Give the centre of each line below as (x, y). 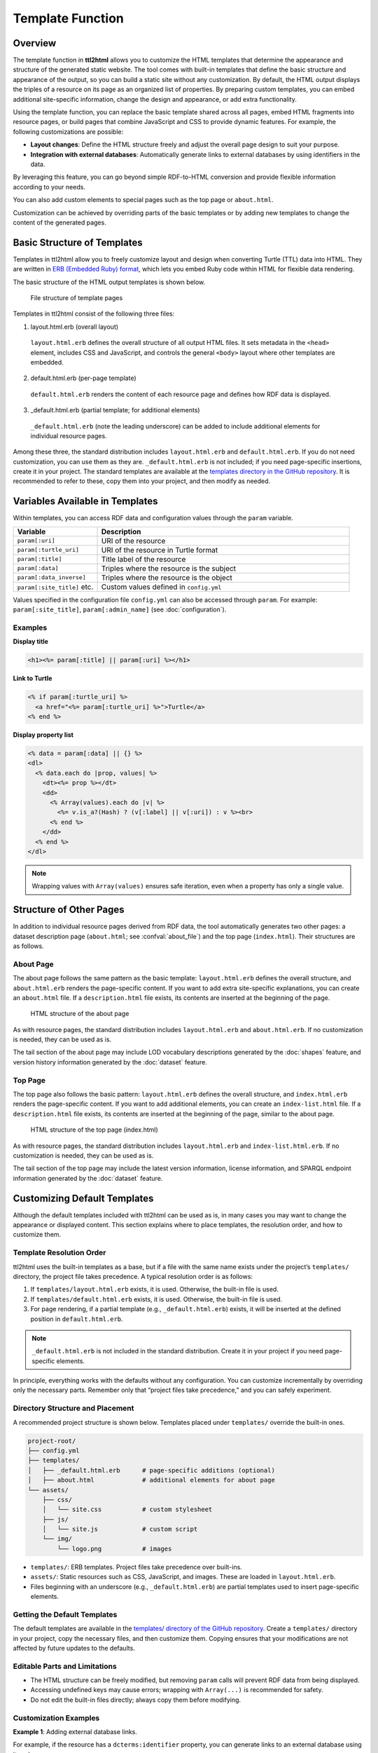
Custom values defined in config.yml (161, 587)
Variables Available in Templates (85, 501)
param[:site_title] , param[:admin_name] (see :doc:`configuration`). (120, 609)
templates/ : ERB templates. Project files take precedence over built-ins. (136, 1566)
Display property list (43, 735)
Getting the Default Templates (65, 1614)
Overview (35, 43)
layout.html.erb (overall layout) (75, 327)
